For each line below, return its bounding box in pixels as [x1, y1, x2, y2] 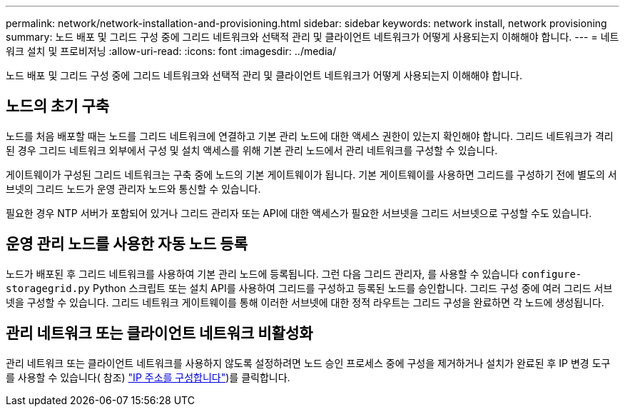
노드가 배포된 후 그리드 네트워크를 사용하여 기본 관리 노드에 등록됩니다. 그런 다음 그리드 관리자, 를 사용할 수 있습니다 [6, 267, 519, 280]
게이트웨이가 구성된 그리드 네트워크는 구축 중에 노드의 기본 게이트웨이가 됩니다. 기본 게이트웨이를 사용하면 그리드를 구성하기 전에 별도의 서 [6, 168, 617, 181]
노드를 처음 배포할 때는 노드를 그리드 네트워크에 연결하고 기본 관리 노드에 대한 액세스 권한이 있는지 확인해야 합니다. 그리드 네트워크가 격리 [6, 129, 614, 142]
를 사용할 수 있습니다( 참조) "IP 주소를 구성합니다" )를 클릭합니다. [6, 371, 290, 383]
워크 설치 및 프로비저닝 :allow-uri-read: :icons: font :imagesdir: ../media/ [6, 45, 337, 57]
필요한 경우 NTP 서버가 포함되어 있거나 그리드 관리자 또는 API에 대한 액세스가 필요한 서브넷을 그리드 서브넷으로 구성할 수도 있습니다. [6, 206, 592, 219]
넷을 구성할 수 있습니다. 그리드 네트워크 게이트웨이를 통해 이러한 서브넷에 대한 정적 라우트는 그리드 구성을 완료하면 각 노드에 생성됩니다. [6, 296, 604, 308]
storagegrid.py [6, 282, 91, 294]
